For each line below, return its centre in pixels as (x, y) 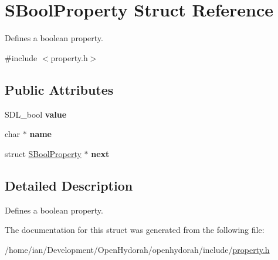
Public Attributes (59, 89)
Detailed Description (69, 185)
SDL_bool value (36, 114)
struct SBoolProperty (43, 153)
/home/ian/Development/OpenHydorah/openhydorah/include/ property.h (137, 249)
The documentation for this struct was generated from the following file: (135, 230)
